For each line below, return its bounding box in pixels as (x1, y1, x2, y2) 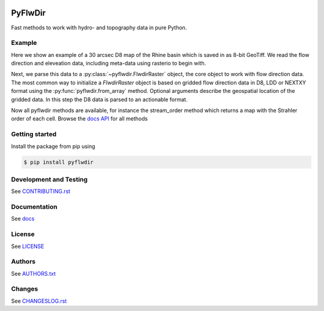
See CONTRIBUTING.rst (11, 188, 71, 195)
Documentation (11, 203, 58, 211)
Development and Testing (11, 175, 88, 183)
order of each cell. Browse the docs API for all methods (11, 115, 148, 122)
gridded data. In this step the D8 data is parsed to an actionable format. (11, 96, 188, 103)
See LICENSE (11, 243, 44, 250)
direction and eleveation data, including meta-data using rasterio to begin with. (11, 60, 206, 67)
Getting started (11, 130, 57, 138)
